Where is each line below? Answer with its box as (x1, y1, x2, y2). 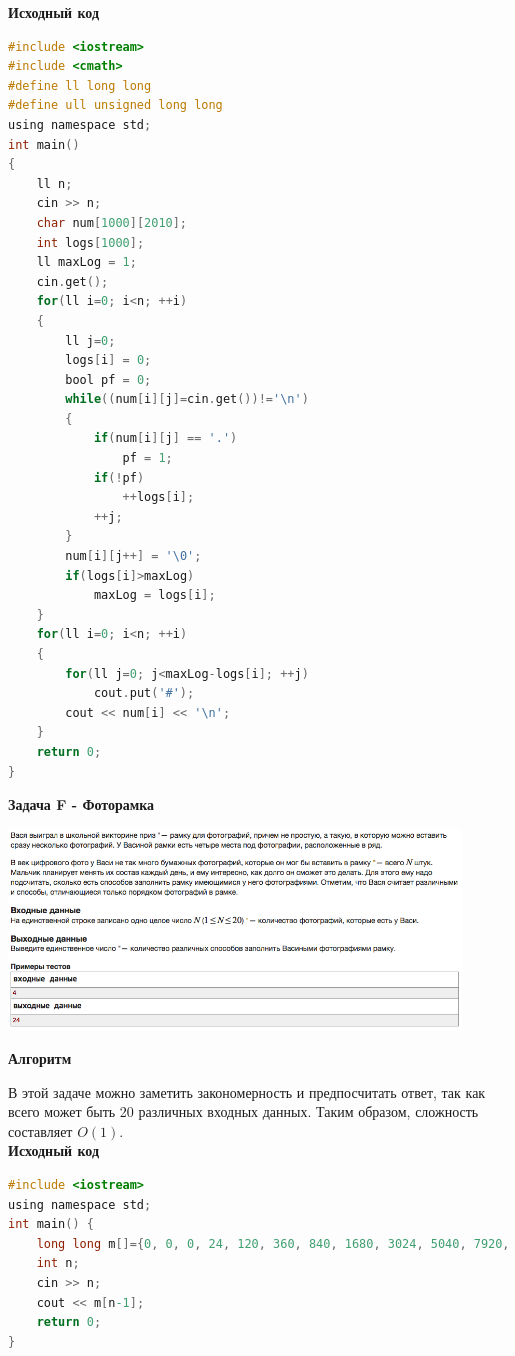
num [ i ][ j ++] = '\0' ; (65, 549, 202, 564)
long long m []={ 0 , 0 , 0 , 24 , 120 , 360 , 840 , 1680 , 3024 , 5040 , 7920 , (36, 1236, 510, 1251)
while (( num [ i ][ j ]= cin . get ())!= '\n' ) (65, 392, 309, 407)
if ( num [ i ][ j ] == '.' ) (93, 431, 238, 446)
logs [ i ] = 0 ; (65, 353, 152, 368)
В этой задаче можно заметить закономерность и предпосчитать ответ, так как (8, 1081, 486, 1102)
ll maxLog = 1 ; (36, 255, 137, 270)
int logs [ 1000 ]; (36, 235, 145, 250)
